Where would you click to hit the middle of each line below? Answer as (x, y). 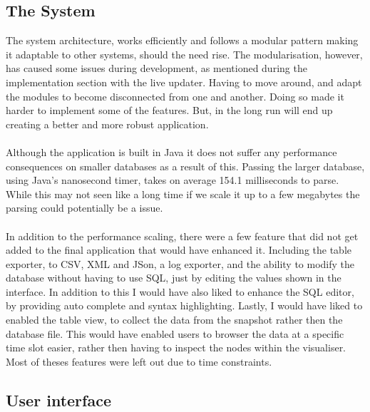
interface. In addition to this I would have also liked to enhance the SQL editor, (180, 291)
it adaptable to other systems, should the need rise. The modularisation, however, (184, 54)
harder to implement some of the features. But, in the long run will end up (169, 110)
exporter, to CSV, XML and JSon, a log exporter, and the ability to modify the (180, 263)
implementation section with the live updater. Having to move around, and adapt (184, 82)
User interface (58, 400)
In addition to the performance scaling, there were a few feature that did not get (182, 236)
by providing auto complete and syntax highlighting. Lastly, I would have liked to (184, 305)
